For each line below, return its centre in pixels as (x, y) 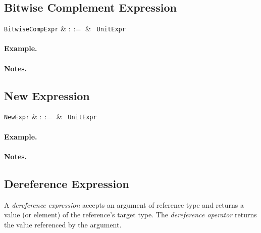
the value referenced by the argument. (63, 224)
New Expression (47, 95)
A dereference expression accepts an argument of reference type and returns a (124, 204)
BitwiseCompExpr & (35, 29)
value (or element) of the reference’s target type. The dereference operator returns (130, 215)
